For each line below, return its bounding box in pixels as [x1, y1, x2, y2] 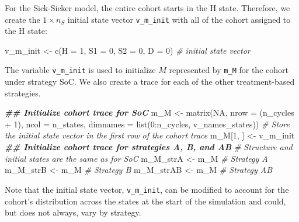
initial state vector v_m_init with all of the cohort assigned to [67, 13, 291, 25]
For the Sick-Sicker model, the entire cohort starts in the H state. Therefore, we [5, 2, 290, 13]
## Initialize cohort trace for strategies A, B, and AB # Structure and [5, 141, 293, 153]
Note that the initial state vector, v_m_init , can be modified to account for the [5, 183, 289, 195]
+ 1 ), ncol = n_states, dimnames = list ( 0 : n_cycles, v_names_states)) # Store [5, 117, 290, 130]
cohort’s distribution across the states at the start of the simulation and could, [5, 195, 286, 207]
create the [5, 13, 40, 25]
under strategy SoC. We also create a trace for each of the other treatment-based [5, 75, 295, 88]
